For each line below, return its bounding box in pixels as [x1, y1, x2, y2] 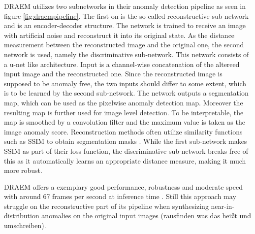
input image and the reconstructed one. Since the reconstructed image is [4, 68, 223, 79]
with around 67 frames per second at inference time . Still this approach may [4, 191, 236, 201]
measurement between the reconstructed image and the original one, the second [4, 39, 244, 50]
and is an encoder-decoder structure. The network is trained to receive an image [4, 20, 246, 31]
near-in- [211, 201, 235, 211]
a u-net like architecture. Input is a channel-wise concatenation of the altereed [4, 59, 240, 69]
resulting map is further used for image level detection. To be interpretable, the [4, 107, 244, 117]
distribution [4, 210, 39, 221]
